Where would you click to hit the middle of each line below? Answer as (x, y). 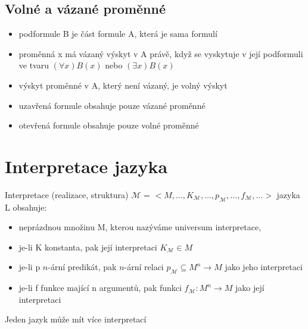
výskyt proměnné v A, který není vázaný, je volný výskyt (123, 85)
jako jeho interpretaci (264, 267)
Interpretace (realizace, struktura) (67, 194)
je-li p (29, 267)
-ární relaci (144, 267)
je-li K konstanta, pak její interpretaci (88, 247)
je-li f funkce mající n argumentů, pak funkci (100, 288)
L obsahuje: (26, 207)
